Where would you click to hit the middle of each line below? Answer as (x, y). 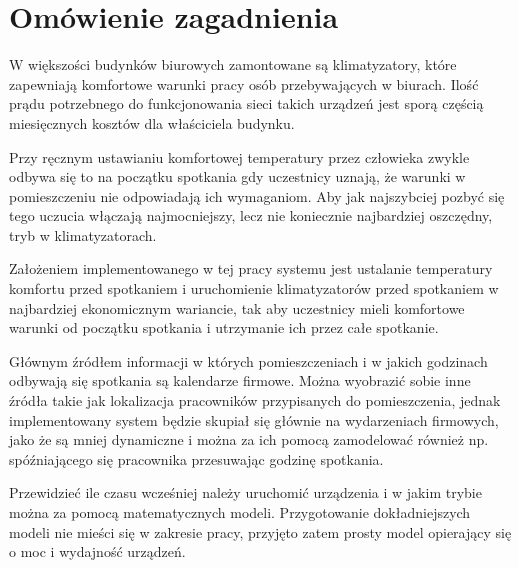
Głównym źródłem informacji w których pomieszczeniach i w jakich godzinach (248, 360)
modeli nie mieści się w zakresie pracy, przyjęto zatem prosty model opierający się (260, 531)
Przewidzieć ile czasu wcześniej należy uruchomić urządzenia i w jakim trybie (245, 492)
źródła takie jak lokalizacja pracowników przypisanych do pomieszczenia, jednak (255, 400)
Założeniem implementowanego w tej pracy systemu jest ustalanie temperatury (251, 268)
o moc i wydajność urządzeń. (97, 551)
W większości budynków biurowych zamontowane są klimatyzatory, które (233, 64)
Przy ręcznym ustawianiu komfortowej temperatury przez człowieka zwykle (239, 156)
